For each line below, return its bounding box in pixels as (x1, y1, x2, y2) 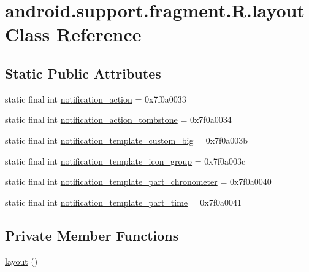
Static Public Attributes (5, 63, 161, 82)
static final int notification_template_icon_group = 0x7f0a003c (5, 154, 246, 167)
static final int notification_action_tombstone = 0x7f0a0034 (5, 113, 232, 126)
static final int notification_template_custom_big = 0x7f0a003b (5, 133, 248, 146)
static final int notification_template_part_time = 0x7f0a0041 (5, 195, 242, 208)
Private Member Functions (5, 225, 179, 244)
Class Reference (5, 21, 142, 47)
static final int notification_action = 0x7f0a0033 (5, 92, 186, 105)
